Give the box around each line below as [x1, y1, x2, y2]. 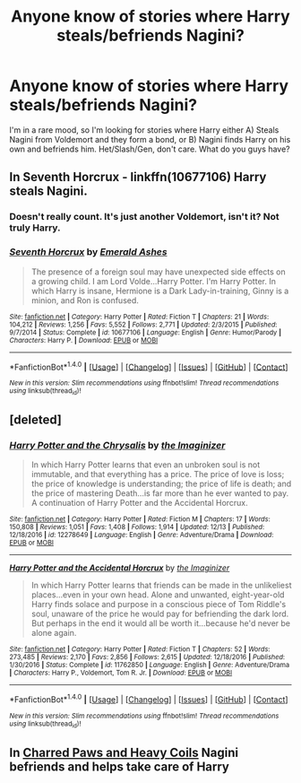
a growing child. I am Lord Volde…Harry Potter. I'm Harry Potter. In [30, 275, 276, 286]
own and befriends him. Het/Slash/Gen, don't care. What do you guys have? [9, 144, 290, 154]
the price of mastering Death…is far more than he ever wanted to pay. [30, 488, 289, 499]
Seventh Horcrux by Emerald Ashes [9, 246, 168, 258]
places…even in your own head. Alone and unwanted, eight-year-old [30, 589, 285, 600]
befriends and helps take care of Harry [9, 759, 230, 774]
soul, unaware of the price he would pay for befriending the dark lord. [30, 608, 289, 620]
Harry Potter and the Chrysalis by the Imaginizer [9, 439, 226, 451]
